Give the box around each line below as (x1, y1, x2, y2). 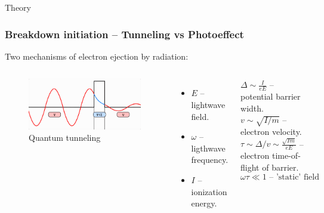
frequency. (191, 153, 229, 166)
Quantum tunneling (29, 131, 101, 144)
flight (240, 160, 260, 173)
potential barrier (240, 90, 301, 103)
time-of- (271, 149, 301, 162)
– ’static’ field (269, 172, 319, 181)
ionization (191, 185, 227, 197)
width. (240, 101, 264, 114)
